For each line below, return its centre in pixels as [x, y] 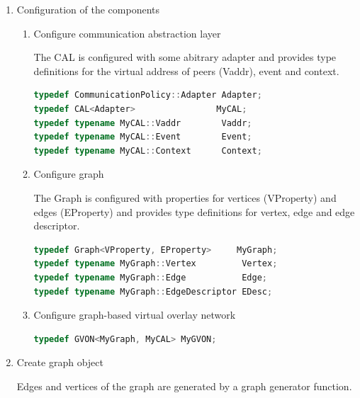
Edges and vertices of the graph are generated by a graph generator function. [184, 386]
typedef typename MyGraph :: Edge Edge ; [150, 277]
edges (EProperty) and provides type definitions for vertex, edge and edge [194, 211]
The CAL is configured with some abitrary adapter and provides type [185, 57]
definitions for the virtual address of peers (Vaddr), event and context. [186, 70]
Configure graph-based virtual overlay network [135, 315]
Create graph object [60, 362]
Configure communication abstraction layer [127, 33]
